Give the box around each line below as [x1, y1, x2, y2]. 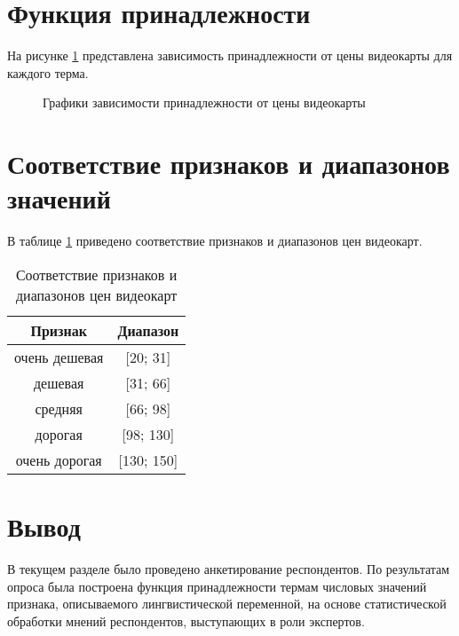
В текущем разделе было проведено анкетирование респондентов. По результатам [7, 559, 450, 577]
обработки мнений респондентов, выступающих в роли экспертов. [7, 611, 365, 630]
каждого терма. [7, 63, 89, 82]
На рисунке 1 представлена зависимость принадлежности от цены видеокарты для [7, 46, 453, 65]
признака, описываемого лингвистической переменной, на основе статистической [7, 594, 447, 613]
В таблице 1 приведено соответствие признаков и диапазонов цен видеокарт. [7, 232, 423, 250]
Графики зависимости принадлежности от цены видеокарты [43, 93, 366, 112]
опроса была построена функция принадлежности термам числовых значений [7, 577, 427, 595]
